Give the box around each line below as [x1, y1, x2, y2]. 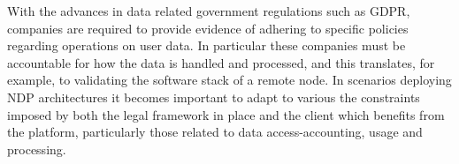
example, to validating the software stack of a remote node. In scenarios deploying [7, 71, 452, 89]
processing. [7, 139, 66, 158]
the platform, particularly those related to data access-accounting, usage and [7, 123, 423, 141]
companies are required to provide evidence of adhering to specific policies [7, 19, 409, 37]
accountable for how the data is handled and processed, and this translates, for [7, 53, 435, 71]
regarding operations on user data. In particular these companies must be [7, 36, 406, 55]
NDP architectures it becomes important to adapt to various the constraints [7, 87, 420, 106]
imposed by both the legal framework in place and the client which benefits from [7, 105, 445, 123]
